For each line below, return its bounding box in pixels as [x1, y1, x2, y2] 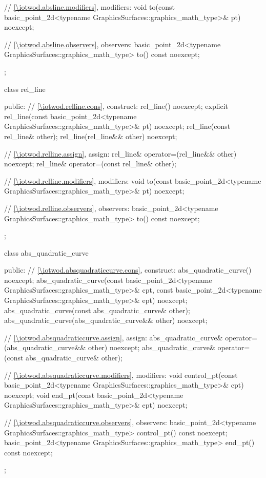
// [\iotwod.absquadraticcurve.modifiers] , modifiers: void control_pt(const [4, 369, 238, 380]
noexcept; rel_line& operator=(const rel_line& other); [4, 158, 176, 169]
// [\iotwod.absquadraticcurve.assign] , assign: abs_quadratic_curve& [4, 332, 223, 342]
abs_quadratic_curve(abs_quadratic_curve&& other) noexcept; [4, 315, 208, 326]
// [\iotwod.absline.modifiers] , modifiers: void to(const [4, 2, 175, 12]
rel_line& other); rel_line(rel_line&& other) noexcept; [4, 130, 177, 141]
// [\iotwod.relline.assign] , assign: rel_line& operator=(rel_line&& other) [4, 148, 237, 159]
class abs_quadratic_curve [4, 247, 89, 258]
